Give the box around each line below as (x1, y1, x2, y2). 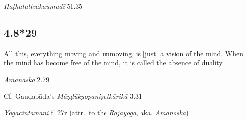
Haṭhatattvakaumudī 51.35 (4, 1, 83, 11)
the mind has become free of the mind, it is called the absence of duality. (4, 58, 224, 68)
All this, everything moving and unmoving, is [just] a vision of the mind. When (4, 48, 243, 58)
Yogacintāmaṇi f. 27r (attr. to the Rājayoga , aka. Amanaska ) (4, 107, 189, 118)
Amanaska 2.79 (4, 74, 50, 84)
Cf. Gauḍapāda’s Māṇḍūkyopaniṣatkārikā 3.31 (4, 91, 142, 101)
